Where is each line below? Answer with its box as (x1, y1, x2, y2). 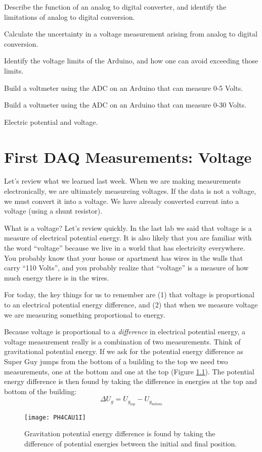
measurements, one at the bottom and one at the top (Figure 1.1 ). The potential (4, 366, 254, 376)
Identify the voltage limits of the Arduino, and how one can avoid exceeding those (4, 55, 258, 66)
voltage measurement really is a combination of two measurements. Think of (4, 336, 241, 346)
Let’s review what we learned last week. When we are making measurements (4, 176, 241, 186)
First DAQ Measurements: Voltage (4, 146, 252, 167)
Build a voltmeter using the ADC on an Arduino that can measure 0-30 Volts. (4, 99, 247, 110)
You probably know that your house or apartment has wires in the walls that (4, 252, 243, 263)
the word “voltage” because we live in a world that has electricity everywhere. (4, 242, 245, 253)
